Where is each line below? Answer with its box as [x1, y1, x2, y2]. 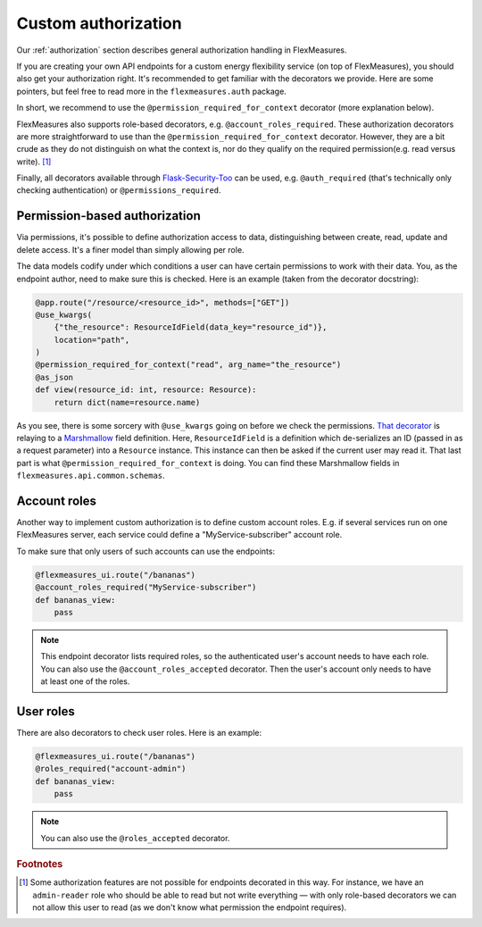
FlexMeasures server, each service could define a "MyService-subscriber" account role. [16, 530, 343, 540]
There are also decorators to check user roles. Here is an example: [16, 728, 262, 739]
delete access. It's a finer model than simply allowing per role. [16, 244, 245, 255]
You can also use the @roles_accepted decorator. [40, 832, 230, 843]
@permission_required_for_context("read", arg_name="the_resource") [35, 360, 342, 370]
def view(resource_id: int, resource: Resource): [35, 385, 257, 395]
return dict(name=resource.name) [54, 397, 201, 407]
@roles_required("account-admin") [35, 764, 187, 774]
